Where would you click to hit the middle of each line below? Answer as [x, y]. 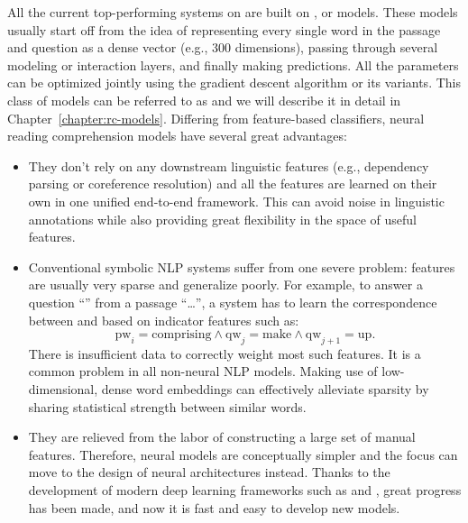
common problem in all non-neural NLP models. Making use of [203, 371]
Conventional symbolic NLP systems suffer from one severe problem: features [242, 266]
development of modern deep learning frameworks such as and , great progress [245, 490]
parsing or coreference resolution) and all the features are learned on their [233, 184]
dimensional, [63, 389]
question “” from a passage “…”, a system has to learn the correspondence [233, 302]
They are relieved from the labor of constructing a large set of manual [222, 437]
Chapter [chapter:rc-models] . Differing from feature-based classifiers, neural [216, 118]
